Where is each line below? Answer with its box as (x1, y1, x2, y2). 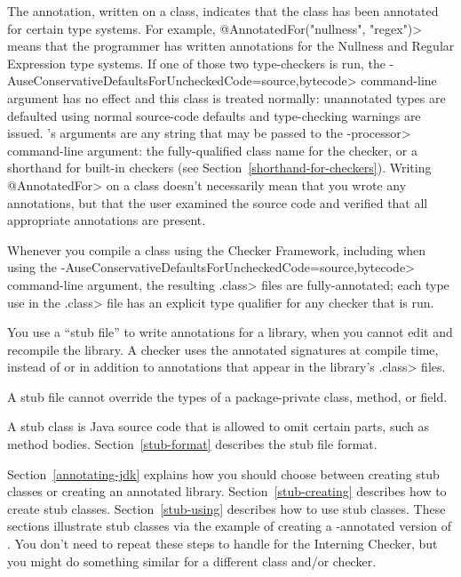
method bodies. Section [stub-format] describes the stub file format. (7, 435, 378, 453)
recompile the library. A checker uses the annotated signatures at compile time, (7, 340, 439, 358)
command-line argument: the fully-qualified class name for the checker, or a (7, 140, 417, 159)
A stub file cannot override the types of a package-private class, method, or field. (7, 387, 448, 405)
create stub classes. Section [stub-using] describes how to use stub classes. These (7, 499, 446, 517)
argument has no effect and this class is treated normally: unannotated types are (7, 88, 446, 107)
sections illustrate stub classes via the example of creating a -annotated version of (7, 517, 452, 535)
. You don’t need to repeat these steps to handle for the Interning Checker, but (7, 534, 438, 553)
